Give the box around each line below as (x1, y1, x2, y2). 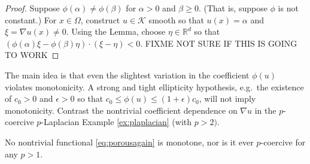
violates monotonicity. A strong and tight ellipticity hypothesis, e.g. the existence (5, 80, 304, 93)
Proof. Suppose (5, 2, 60, 14)
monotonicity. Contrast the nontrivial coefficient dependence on (5, 104, 238, 116)
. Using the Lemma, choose (66, 25, 166, 38)
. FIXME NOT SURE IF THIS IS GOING (140, 37, 297, 49)
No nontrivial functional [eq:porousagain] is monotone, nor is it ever (5, 135, 254, 148)
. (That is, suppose (198, 2, 268, 14)
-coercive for (260, 135, 306, 148)
